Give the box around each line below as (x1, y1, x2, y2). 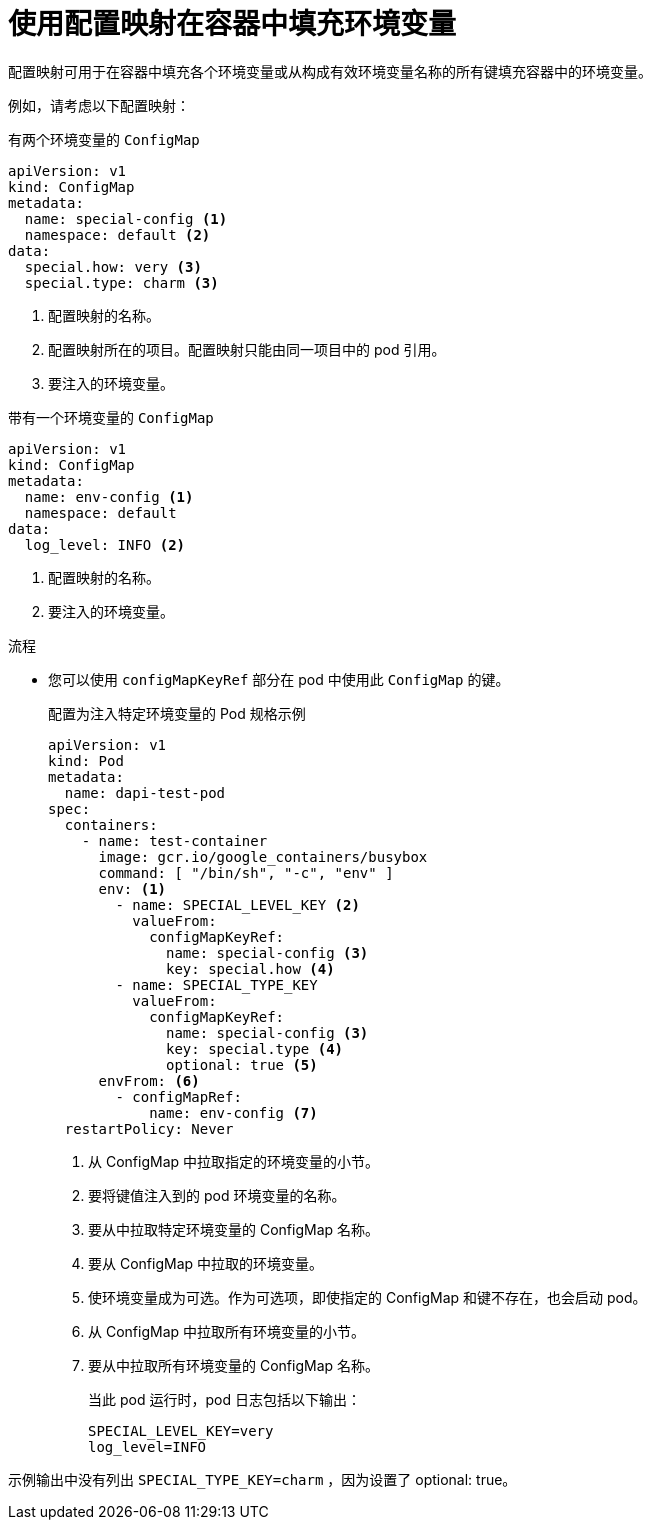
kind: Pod (48, 752, 124, 769)
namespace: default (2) (24, 226, 211, 243)
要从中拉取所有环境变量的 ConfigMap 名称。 (88, 1356, 380, 1374)
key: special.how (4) (166, 960, 335, 977)
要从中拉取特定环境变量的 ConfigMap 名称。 (88, 1220, 380, 1238)
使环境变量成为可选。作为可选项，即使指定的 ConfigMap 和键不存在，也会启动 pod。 (88, 1288, 647, 1306)
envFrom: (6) (98, 1072, 200, 1089)
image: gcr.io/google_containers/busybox (98, 848, 428, 865)
